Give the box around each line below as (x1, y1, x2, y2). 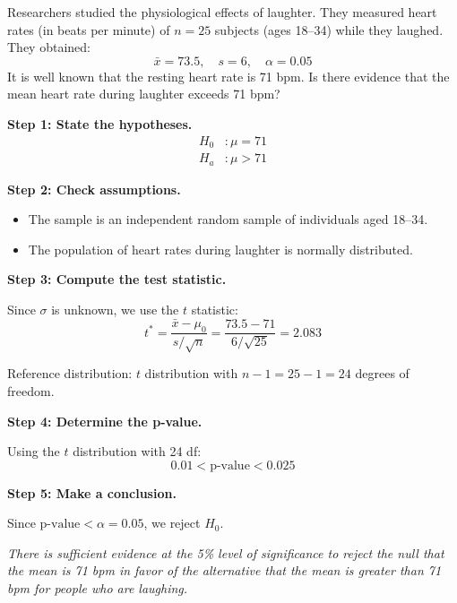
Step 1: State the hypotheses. (7, 114, 193, 133)
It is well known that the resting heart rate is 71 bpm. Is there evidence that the (7, 66, 450, 85)
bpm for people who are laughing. (7, 579, 188, 598)
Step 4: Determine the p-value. (7, 411, 203, 430)
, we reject (143, 513, 201, 532)
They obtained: (7, 38, 91, 56)
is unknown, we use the (51, 299, 179, 318)
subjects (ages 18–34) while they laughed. (214, 20, 444, 39)
